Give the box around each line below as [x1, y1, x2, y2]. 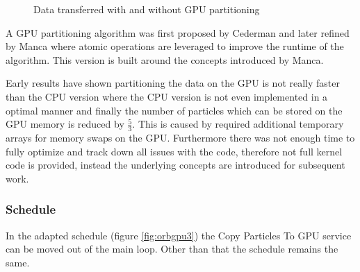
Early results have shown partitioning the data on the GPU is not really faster [6, 76, 340, 90]
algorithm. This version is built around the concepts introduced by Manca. [6, 52, 324, 67]
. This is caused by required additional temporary [132, 117, 344, 131]
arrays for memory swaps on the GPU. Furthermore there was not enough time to [6, 130, 355, 144]
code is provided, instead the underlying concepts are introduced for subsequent [6, 158, 345, 172]
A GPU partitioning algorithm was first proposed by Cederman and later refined [6, 25, 350, 40]
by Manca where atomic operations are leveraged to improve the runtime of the [6, 39, 344, 53]
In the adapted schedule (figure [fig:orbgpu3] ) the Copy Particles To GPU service [6, 228, 352, 242]
